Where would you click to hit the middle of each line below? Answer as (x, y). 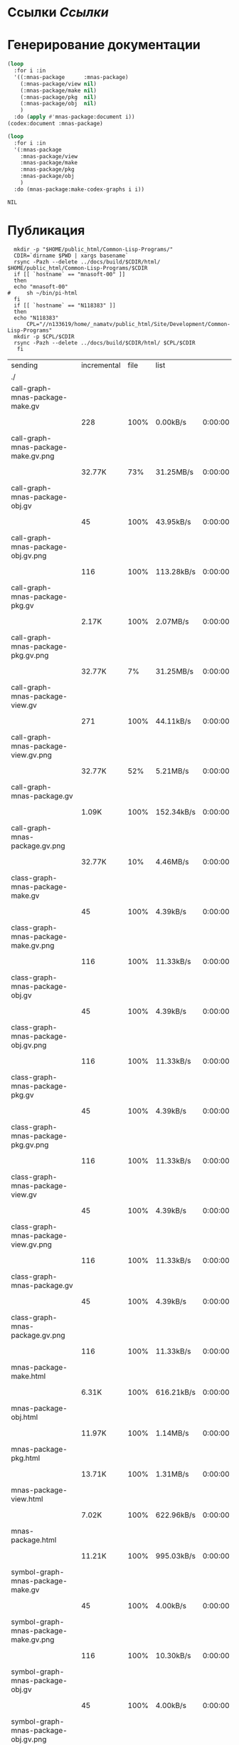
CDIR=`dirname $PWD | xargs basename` (71, 256)
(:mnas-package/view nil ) (59, 84)
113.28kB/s (175, 572)
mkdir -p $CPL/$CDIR (44, 336)
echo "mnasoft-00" (41, 287)
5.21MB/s (172, 771)
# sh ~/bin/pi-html (43, 293)
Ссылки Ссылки (58, 12)
